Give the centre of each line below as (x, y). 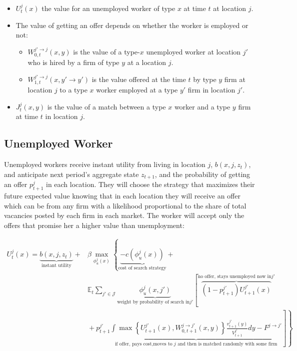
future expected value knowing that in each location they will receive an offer (122, 196)
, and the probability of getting (202, 174)
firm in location (211, 90)
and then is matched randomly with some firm (227, 344)
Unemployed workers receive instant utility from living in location (105, 164)
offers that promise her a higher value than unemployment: (94, 225)
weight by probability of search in (153, 302)
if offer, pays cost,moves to (143, 344)
